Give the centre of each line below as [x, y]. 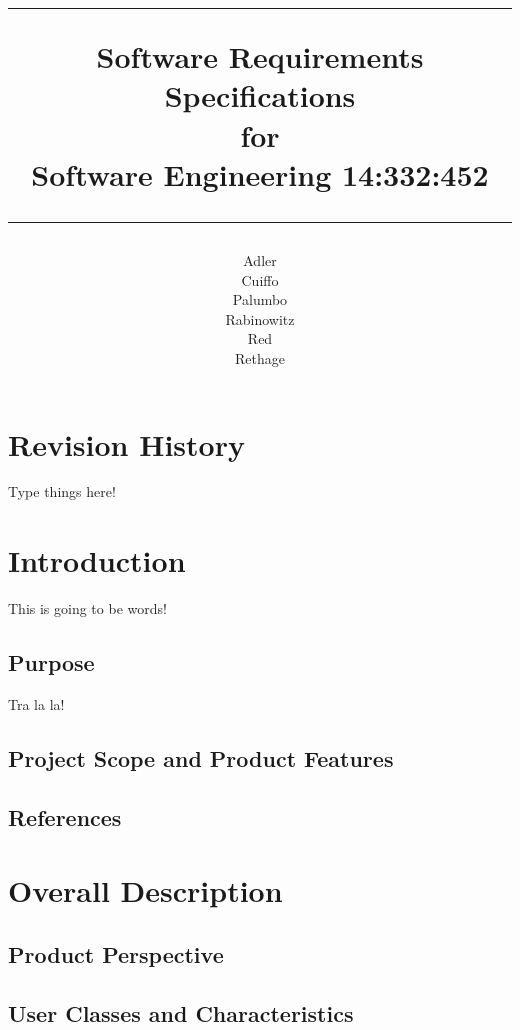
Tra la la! [36, 703]
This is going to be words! [87, 608]
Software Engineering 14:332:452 [260, 173]
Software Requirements [260, 56]
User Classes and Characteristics [181, 1012]
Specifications [260, 95]
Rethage [260, 357]
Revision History [126, 443]
